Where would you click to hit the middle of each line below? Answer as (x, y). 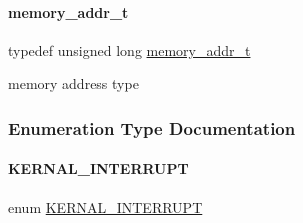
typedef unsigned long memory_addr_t (129, 49)
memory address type (73, 83)
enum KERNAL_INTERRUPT (105, 206)
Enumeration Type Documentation (152, 127)
